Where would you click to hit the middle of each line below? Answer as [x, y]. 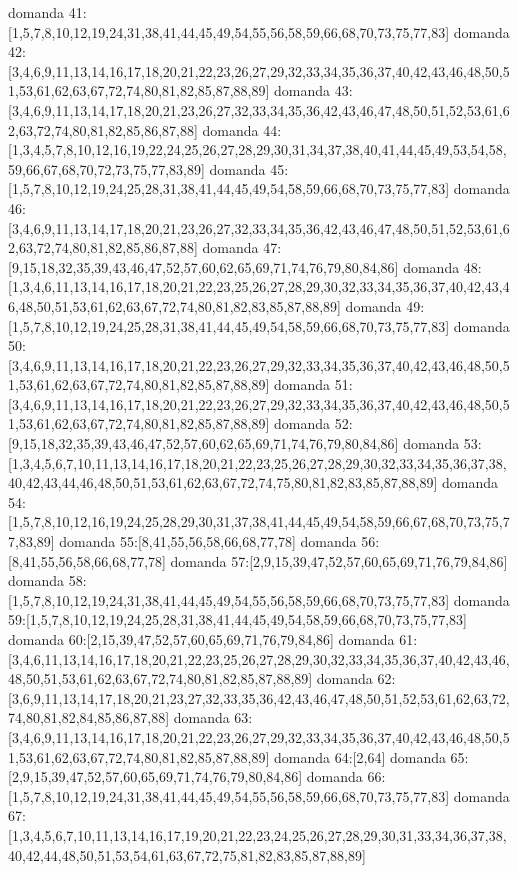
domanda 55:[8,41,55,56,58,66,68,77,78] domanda [208, 541]
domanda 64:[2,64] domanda [360, 756]
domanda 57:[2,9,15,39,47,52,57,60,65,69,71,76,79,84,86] [339, 560]
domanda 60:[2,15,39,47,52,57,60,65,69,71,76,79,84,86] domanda [201, 639]
